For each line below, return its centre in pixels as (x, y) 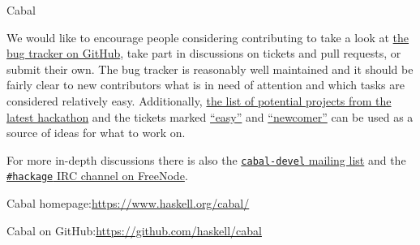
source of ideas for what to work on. (96, 133)
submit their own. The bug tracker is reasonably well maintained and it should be (210, 69)
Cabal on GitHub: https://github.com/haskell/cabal (134, 230)
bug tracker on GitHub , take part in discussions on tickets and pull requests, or (204, 53)
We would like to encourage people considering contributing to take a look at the (208, 37)
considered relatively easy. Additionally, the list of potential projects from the (199, 100)
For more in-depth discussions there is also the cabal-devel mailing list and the (206, 159)
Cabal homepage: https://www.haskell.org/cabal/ (128, 203)
